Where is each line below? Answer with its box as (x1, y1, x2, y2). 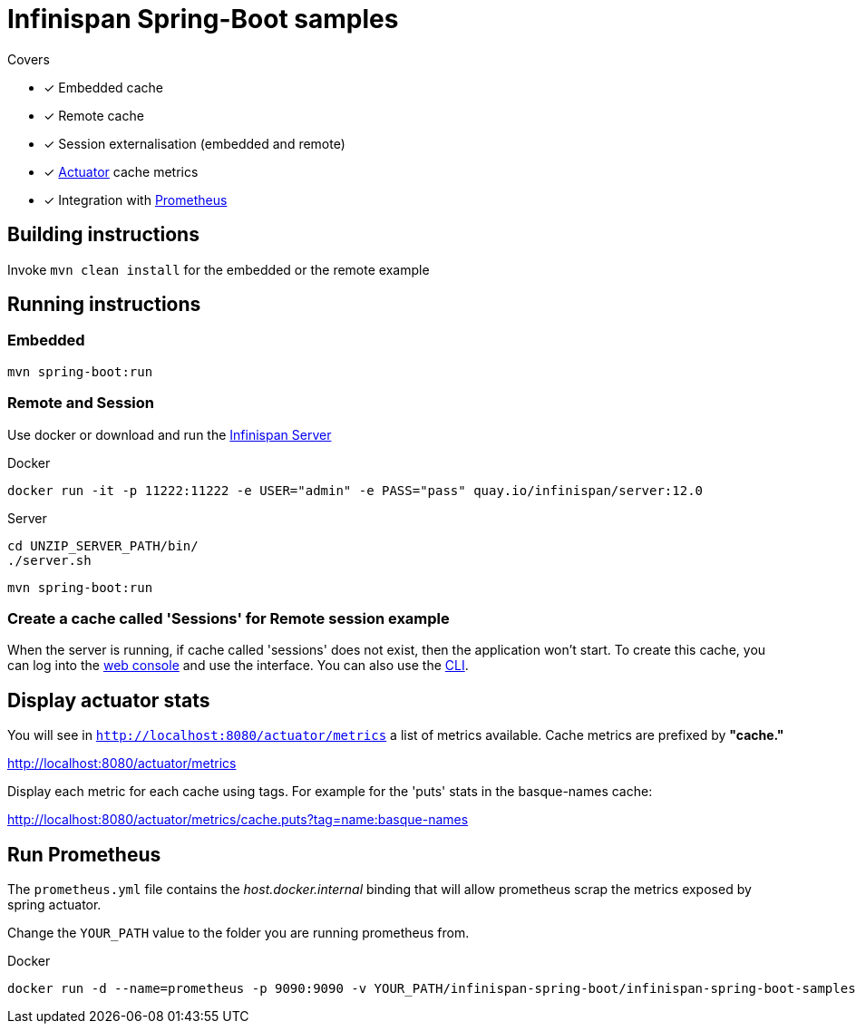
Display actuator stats (7, 688, 210, 712)
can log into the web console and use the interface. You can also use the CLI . (7, 657, 469, 674)
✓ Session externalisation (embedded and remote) (44, 135, 345, 151)
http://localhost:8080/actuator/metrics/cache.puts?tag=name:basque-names (7, 812, 469, 828)
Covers (7, 51, 50, 67)
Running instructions (7, 293, 201, 316)
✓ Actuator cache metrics (44, 163, 199, 180)
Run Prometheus (7, 842, 161, 866)
